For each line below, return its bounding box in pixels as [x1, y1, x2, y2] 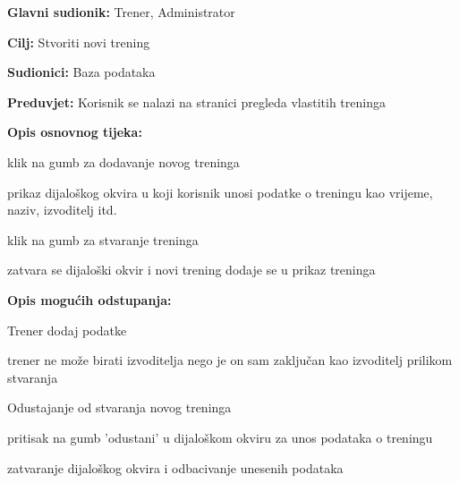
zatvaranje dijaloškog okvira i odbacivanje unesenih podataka [7, 458, 344, 477]
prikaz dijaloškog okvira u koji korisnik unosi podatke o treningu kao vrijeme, [7, 182, 433, 201]
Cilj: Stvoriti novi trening [7, 32, 150, 51]
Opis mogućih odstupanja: [7, 290, 172, 309]
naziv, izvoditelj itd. [7, 200, 117, 219]
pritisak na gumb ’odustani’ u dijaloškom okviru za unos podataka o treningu [7, 428, 433, 446]
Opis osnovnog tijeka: [7, 123, 142, 141]
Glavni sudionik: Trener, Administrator [7, 3, 235, 21]
